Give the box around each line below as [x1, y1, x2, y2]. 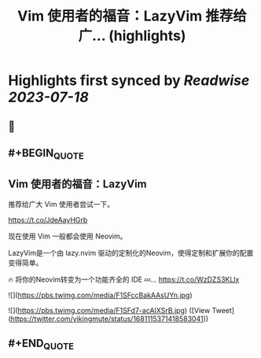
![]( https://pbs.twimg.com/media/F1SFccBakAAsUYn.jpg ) [8, 290, 193, 300]
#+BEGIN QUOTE [8, 146, 84, 162]
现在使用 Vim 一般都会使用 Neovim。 [8, 231, 127, 241]
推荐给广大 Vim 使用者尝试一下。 [8, 199, 115, 209]
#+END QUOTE [8, 337, 75, 352]
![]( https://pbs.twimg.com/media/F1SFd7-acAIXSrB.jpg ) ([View [8, 305, 211, 315]
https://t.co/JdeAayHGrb [8, 215, 88, 224]
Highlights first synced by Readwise [8, 72, 250, 90]
